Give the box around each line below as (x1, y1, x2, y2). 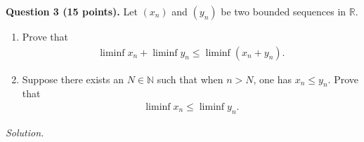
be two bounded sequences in (221, 4, 346, 18)
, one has (253, 71, 292, 86)
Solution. (6, 125, 44, 139)
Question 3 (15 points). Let (6, 4, 138, 18)
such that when (157, 71, 223, 86)
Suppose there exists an (22, 71, 124, 86)
